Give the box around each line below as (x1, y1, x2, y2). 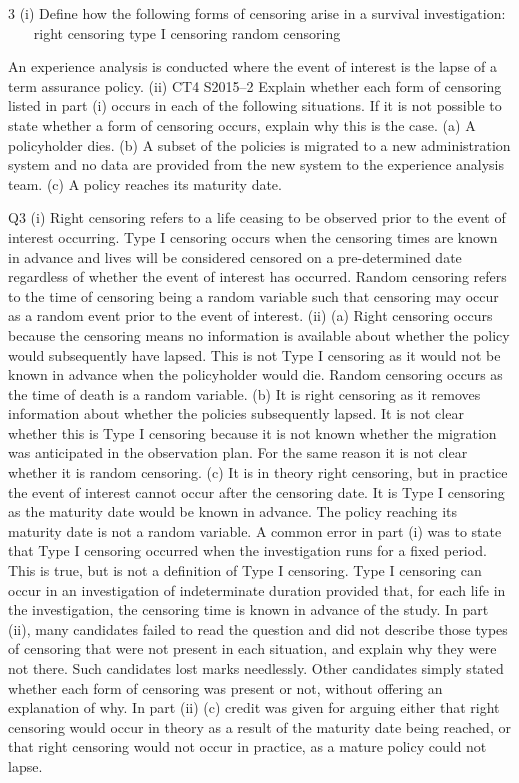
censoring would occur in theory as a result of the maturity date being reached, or (8, 716, 511, 737)
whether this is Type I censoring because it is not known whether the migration (8, 422, 497, 443)
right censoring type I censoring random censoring (33, 22, 341, 43)
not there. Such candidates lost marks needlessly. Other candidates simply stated (8, 658, 504, 678)
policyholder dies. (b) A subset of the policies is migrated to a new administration (8, 134, 511, 155)
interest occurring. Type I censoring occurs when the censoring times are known (8, 226, 498, 247)
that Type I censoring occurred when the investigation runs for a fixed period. (8, 540, 487, 561)
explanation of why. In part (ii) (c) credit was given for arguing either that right (8, 697, 500, 718)
